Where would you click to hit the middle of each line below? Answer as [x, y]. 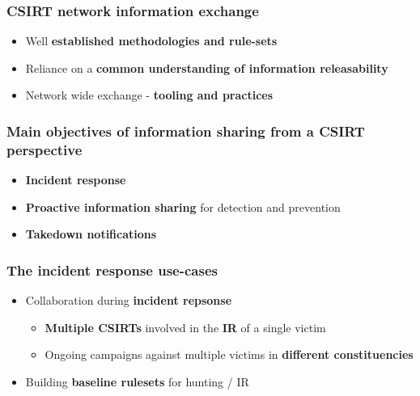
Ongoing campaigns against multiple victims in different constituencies [229, 354]
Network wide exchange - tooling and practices [149, 95]
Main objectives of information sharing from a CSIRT [186, 131]
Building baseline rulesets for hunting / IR [137, 381]
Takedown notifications [91, 234]
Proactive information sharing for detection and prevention [183, 206]
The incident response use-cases [112, 270]
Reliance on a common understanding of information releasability [207, 67]
